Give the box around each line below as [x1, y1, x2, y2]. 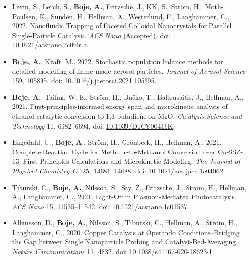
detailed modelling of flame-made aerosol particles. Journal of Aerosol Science [12, 65, 246, 76]
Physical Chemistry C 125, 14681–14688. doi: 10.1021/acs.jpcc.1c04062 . [12, 165, 225, 175]
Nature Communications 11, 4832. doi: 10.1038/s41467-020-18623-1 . [12, 246, 214, 257]
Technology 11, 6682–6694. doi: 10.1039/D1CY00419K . [12, 120, 175, 130]
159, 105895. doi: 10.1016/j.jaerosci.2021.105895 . [12, 75, 157, 86]
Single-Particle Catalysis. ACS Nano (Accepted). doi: [12, 30, 171, 40]
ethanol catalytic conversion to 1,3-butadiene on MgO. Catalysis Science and [12, 110, 242, 121]
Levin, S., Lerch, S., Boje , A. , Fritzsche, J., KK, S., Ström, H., [12, 1, 203, 11]
